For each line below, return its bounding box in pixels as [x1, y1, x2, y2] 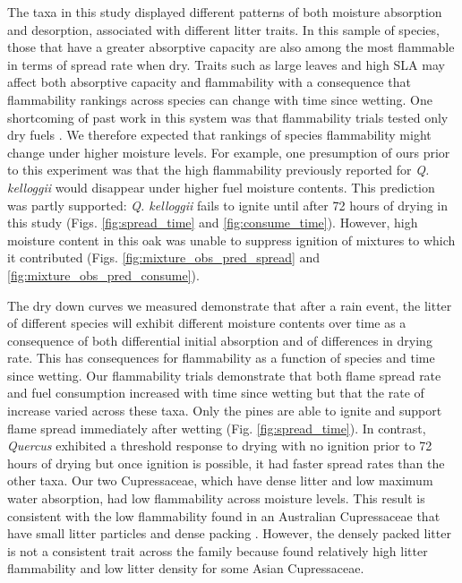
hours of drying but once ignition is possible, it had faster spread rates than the [7, 453, 445, 472]
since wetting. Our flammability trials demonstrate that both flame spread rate [7, 365, 441, 384]
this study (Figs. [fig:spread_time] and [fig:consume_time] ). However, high [7, 213, 418, 232]
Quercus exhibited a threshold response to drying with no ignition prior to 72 [7, 436, 432, 455]
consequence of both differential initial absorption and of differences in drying [7, 330, 432, 349]
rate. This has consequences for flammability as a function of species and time [7, 348, 435, 367]
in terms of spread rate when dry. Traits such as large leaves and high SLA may [7, 55, 445, 73]
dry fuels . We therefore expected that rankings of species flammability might [7, 125, 432, 144]
